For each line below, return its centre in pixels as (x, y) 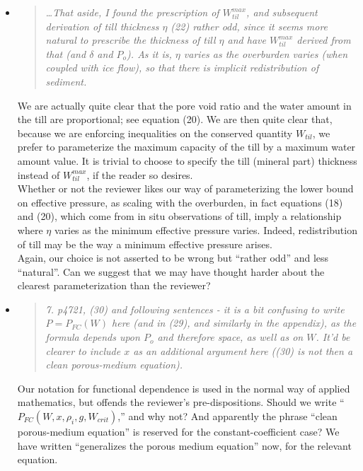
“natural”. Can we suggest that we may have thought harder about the (171, 271)
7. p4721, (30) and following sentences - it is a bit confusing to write (195, 309)
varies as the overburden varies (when (265, 53)
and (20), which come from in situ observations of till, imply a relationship (179, 216)
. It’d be (333, 337)
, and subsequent (282, 12)
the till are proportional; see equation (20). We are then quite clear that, (175, 119)
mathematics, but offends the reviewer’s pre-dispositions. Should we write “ (181, 402)
